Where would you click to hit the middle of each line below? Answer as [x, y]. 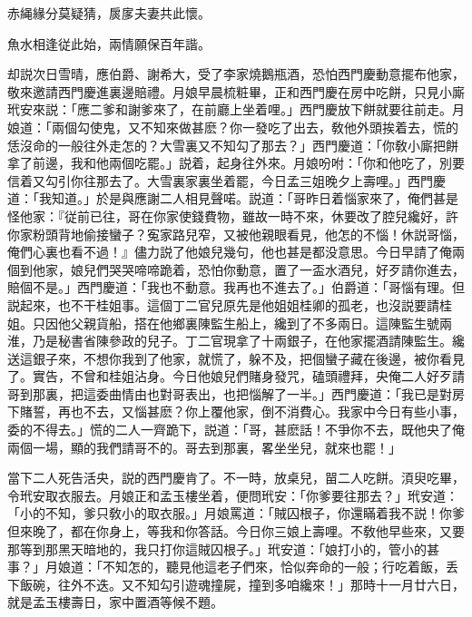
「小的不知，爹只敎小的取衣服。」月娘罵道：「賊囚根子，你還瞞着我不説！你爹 [236, 513]
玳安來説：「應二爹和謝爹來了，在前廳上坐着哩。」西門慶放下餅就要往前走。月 [236, 109]
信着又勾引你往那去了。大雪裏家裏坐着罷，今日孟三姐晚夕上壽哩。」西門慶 [226, 180]
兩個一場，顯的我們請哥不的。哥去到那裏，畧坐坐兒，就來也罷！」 [204, 447]
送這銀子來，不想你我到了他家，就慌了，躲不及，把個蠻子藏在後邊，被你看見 [236, 358]
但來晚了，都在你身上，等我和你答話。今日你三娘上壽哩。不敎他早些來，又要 [236, 531]
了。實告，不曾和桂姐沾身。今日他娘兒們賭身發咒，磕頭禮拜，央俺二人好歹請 [236, 376]
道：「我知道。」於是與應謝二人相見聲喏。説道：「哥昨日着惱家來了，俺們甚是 [233, 198]
